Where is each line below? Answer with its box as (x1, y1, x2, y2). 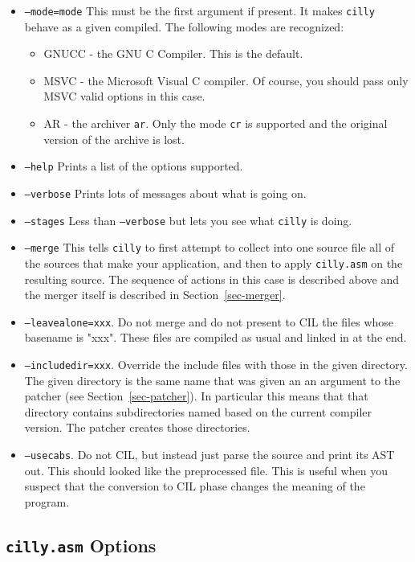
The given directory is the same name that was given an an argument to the (24, 371, 401, 388)
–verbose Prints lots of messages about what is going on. (24, 184, 307, 201)
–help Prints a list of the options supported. (24, 158, 243, 174)
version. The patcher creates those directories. (24, 419, 250, 436)
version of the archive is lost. (43, 130, 185, 147)
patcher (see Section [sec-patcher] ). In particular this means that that (24, 388, 368, 404)
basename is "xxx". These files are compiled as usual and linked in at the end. (24, 329, 407, 346)
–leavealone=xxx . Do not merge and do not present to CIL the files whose (24, 313, 394, 330)
